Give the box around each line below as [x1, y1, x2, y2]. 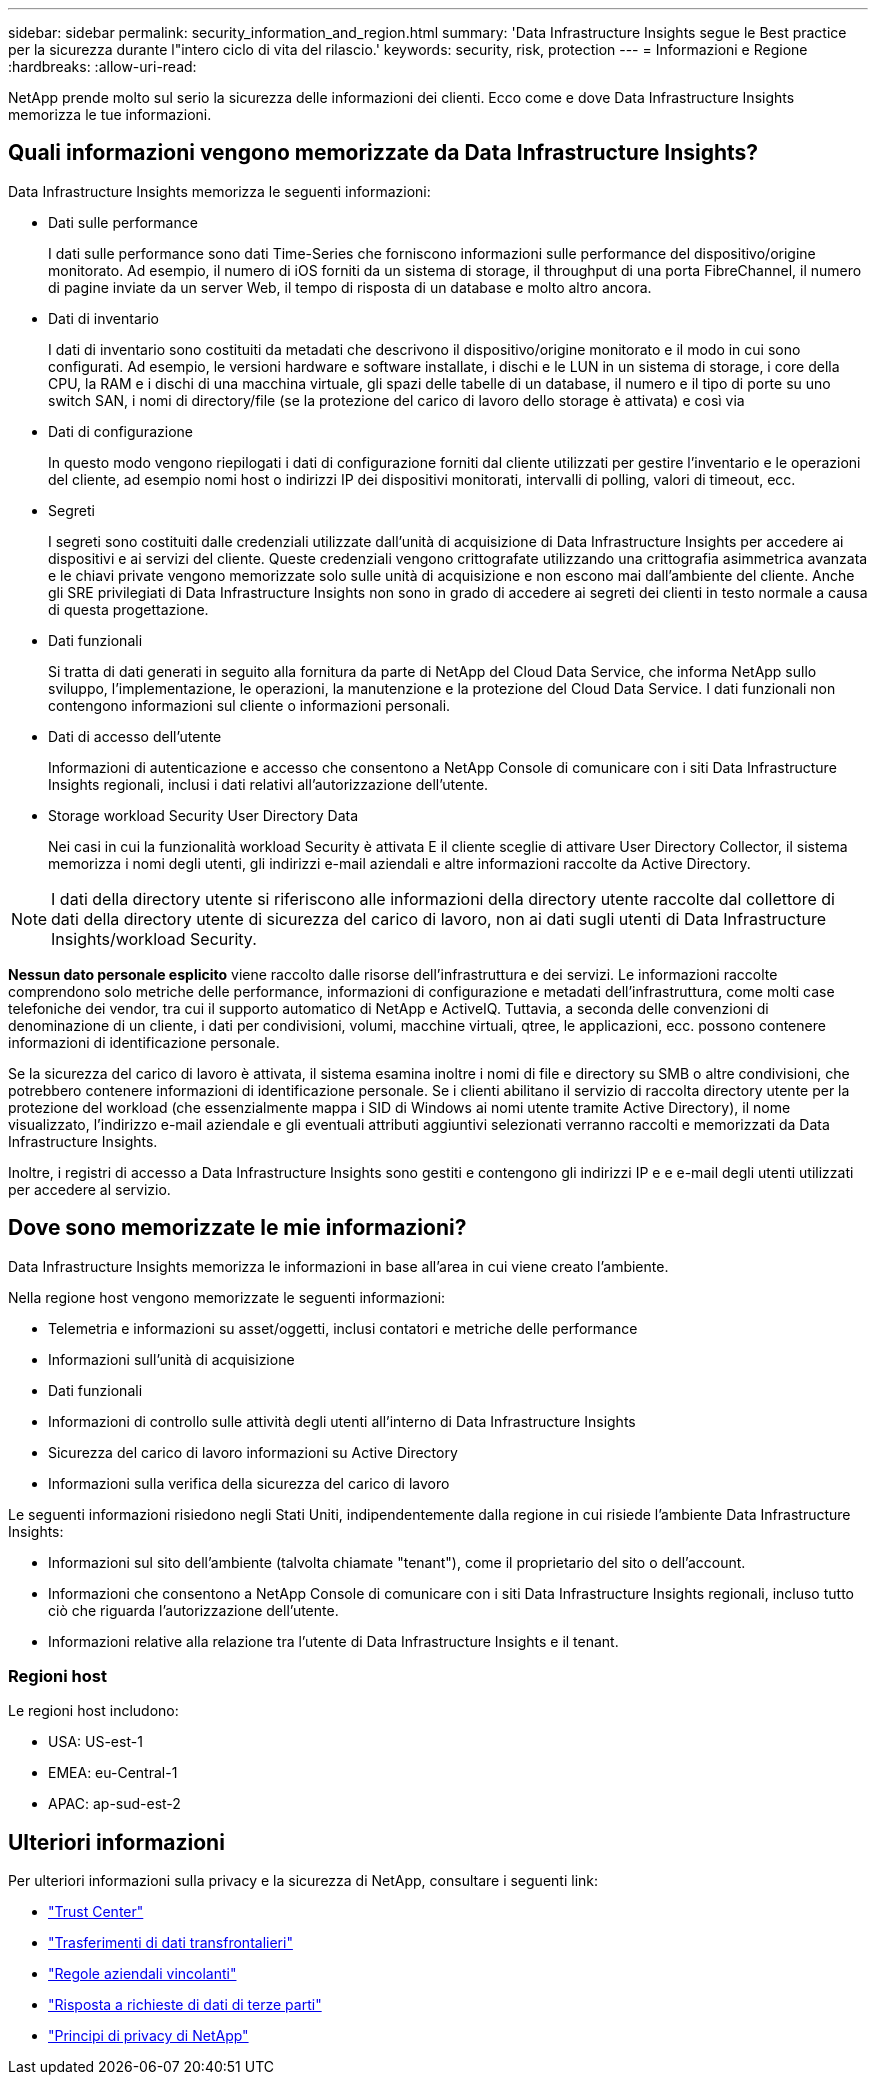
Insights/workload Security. [51, 928, 257, 949]
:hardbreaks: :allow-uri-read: [8, 58, 197, 75]
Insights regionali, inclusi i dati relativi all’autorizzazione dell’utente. [48, 775, 489, 793]
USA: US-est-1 [48, 1733, 143, 1751]
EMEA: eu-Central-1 [48, 1764, 178, 1782]
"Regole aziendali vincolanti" [48, 1965, 237, 1983]
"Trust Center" [48, 1903, 144, 1921]
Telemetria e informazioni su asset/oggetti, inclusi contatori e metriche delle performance [48, 1319, 638, 1337]
